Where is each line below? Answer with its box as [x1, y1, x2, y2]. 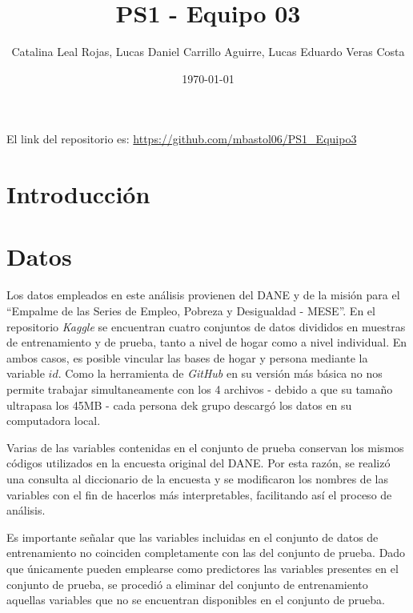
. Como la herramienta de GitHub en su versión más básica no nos [58, 365, 383, 382]
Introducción [6, 178, 150, 210]
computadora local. [6, 412, 101, 429]
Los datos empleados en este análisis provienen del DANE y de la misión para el [6, 286, 400, 303]
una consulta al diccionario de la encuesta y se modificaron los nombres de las [6, 470, 388, 487]
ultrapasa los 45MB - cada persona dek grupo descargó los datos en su [6, 396, 352, 413]
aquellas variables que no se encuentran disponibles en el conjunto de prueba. [6, 591, 386, 608]
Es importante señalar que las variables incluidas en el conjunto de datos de [6, 528, 379, 545]
